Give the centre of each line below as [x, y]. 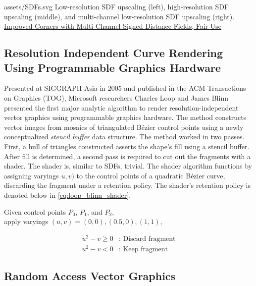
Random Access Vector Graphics [90, 276]
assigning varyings [31, 175]
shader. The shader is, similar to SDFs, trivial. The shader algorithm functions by [128, 166]
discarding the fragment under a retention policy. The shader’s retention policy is [127, 185]
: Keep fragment [143, 249]
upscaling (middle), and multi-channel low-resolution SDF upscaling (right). [119, 16]
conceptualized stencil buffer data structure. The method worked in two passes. [124, 137]
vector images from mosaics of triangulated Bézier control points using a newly [124, 127]
